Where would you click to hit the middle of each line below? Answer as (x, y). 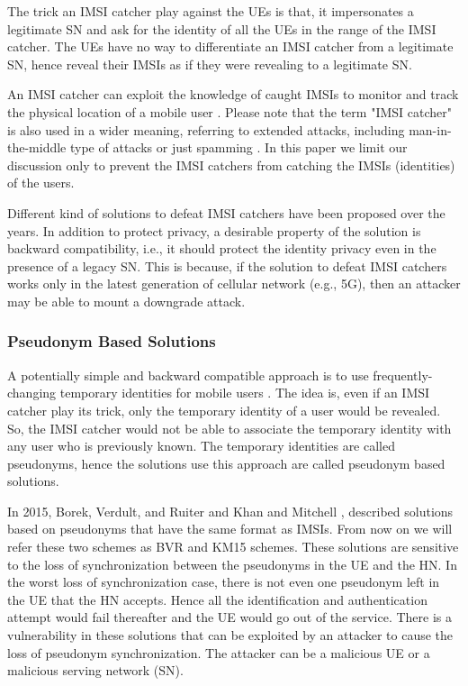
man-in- (430, 129)
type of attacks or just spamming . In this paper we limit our (238, 147)
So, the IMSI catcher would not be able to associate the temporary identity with (229, 428)
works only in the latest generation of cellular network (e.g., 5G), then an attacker (234, 284)
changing (32, 393)
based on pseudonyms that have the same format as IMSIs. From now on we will (230, 529)
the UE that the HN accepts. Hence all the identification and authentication (217, 599)
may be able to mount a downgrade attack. (126, 301)
